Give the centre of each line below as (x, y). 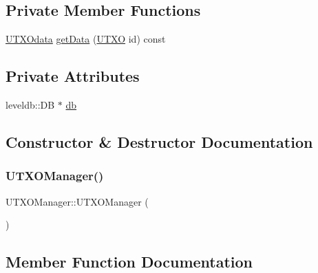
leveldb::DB (30, 105)
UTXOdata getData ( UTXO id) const (86, 39)
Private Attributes (73, 76)
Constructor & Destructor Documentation (159, 141)
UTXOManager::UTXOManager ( (77, 201)
